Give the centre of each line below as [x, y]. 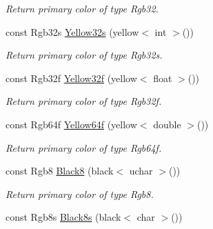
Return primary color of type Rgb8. [80, 193]
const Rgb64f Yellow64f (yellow [71, 124]
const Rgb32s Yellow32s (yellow [72, 31]
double [167, 124]
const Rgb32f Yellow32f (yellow [71, 78]
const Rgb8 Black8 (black [60, 171]
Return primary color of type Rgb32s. [84, 55]
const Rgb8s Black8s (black [63, 217]
